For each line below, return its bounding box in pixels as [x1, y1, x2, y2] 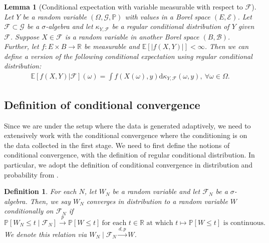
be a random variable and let [112, 186, 200, 196]
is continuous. [223, 219, 265, 226]
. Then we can [204, 41, 249, 51]
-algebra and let [46, 21, 93, 31]
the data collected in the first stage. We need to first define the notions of [4, 139, 230, 150]
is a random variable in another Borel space [65, 31, 199, 41]
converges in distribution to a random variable [86, 195, 228, 206]
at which [146, 219, 173, 226]
